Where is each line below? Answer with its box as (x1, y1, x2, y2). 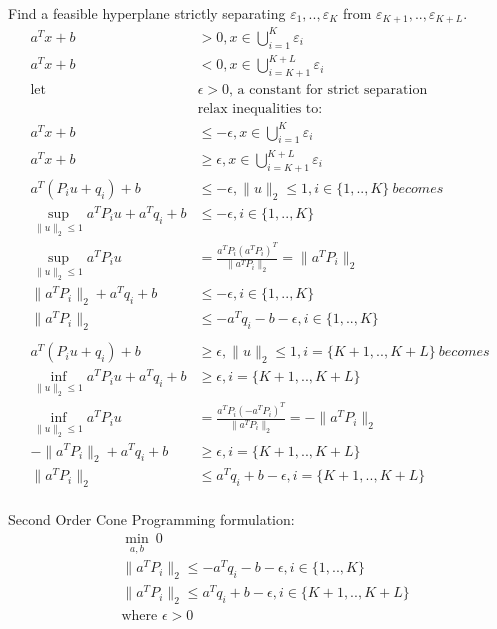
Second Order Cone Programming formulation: (8, 509, 295, 530)
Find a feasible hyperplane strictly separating (8, 3, 286, 23)
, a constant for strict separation (229, 83, 428, 98)
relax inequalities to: (197, 102, 323, 117)
